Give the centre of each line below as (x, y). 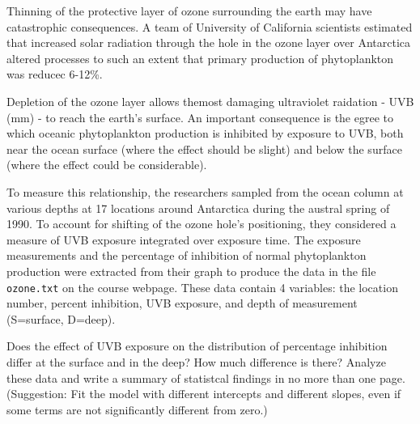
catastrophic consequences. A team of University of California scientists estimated (210, 26)
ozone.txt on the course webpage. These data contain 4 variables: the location (202, 287)
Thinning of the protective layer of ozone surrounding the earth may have (189, 11)
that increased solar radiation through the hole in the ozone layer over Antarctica (208, 42)
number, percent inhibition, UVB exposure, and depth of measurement (182, 303)
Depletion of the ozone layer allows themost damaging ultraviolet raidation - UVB (210, 101)
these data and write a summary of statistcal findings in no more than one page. (206, 377)
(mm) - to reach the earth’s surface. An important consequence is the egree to (200, 117)
